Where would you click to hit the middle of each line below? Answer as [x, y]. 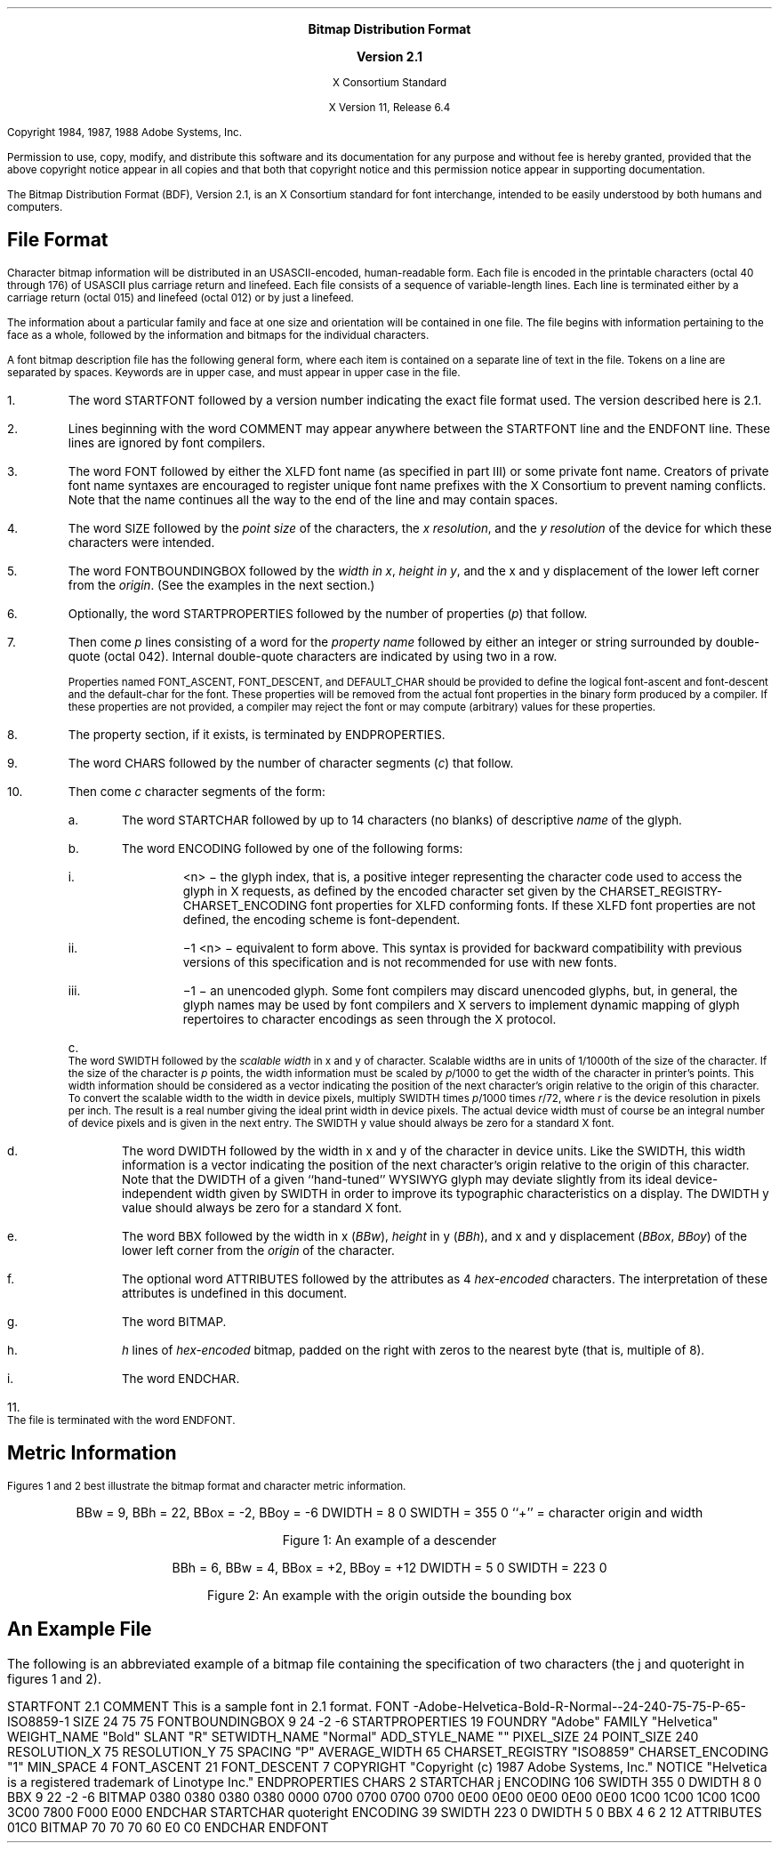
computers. [35, 207]
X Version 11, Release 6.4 [389, 108]
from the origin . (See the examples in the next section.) [221, 585]
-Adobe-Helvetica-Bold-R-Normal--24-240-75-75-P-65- [579, 1706]
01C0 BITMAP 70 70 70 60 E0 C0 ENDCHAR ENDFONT [168, 1827]
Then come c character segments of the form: [197, 791]
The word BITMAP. [174, 1321]
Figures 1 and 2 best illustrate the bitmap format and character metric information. [207, 1486]
